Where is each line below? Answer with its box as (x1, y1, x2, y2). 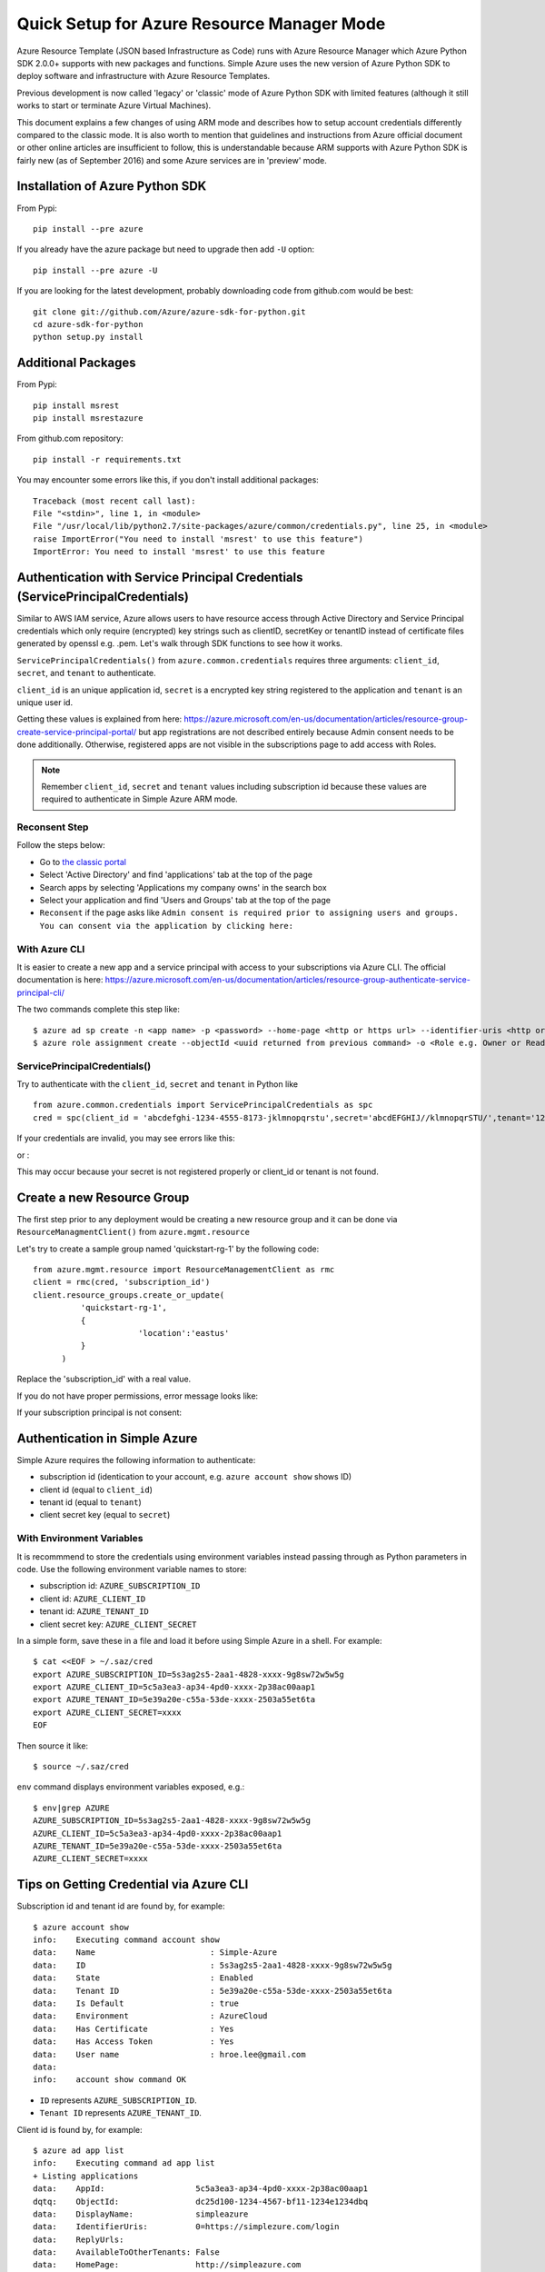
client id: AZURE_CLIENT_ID (39, 1593, 146, 1604)
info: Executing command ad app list (33, 2158, 215, 2168)
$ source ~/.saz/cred (33, 1761, 129, 1772)
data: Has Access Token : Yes (33, 2037, 235, 2047)
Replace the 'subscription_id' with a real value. (16, 1373, 192, 1385)
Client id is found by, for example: (16, 2124, 143, 2135)
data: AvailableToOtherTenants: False (33, 2247, 220, 2257)
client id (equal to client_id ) (39, 1484, 154, 1495)
